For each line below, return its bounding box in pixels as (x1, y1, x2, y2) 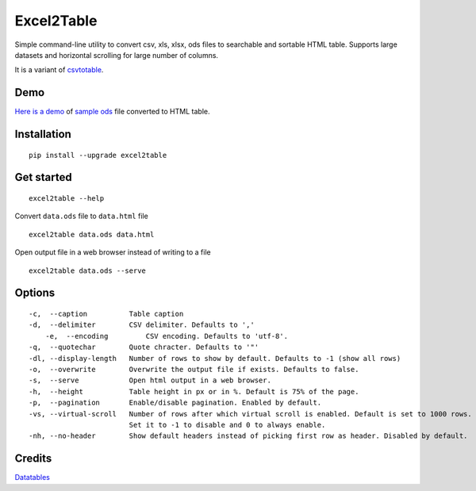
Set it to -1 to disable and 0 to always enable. (129, 420, 326, 429)
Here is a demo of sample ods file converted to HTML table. (14, 107, 210, 117)
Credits (14, 452, 52, 466)
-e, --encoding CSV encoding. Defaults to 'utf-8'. (44, 332, 289, 340)
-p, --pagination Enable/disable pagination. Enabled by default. (29, 398, 322, 408)
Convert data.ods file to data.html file (14, 211, 148, 221)
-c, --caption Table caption (29, 309, 184, 319)
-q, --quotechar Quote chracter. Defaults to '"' (29, 343, 259, 352)
